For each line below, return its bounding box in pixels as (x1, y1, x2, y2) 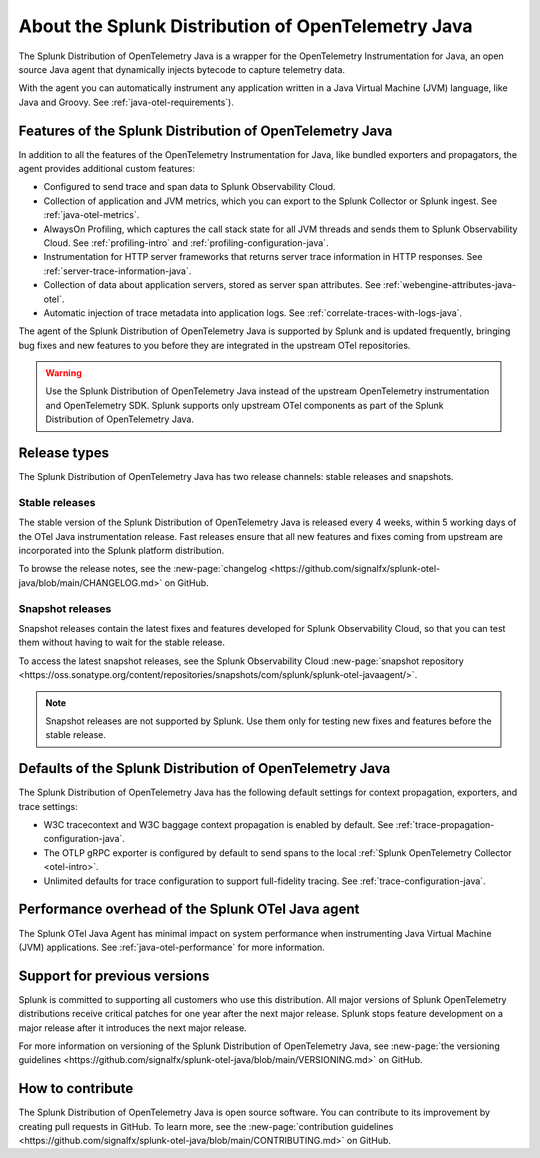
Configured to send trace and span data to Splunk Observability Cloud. (43, 181, 336, 193)
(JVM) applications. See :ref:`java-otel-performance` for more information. (18, 941, 325, 953)
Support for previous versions (18, 967, 210, 984)
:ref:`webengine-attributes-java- (383, 279, 517, 291)
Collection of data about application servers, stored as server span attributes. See (43, 279, 382, 291)
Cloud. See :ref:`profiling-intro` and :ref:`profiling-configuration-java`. (43, 236, 329, 249)
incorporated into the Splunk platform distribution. (18, 545, 225, 557)
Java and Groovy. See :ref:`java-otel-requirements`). (18, 96, 234, 108)
